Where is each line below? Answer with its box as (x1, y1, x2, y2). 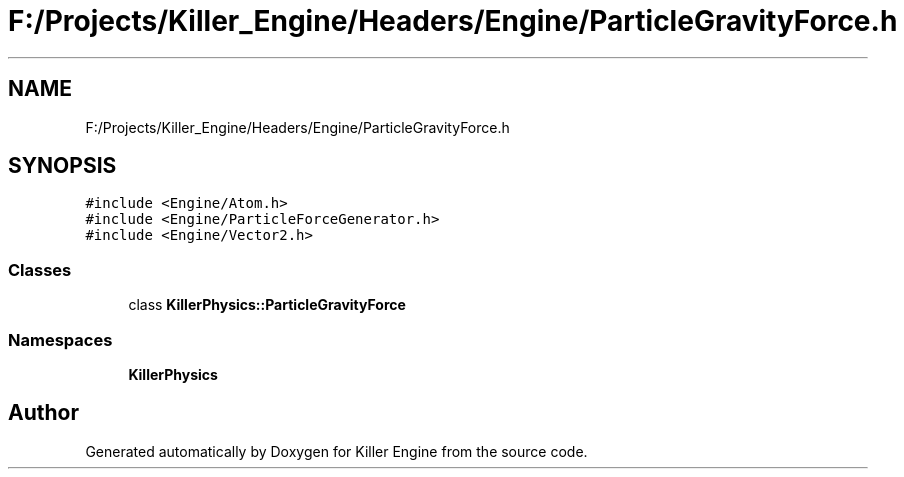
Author (8, 400, 79, 426)
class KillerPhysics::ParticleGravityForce (128, 296, 406, 314)
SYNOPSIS (8, 153, 117, 179)
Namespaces (8, 329, 113, 350)
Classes (8, 259, 72, 280)
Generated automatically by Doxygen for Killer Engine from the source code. (85, 442, 588, 460)
